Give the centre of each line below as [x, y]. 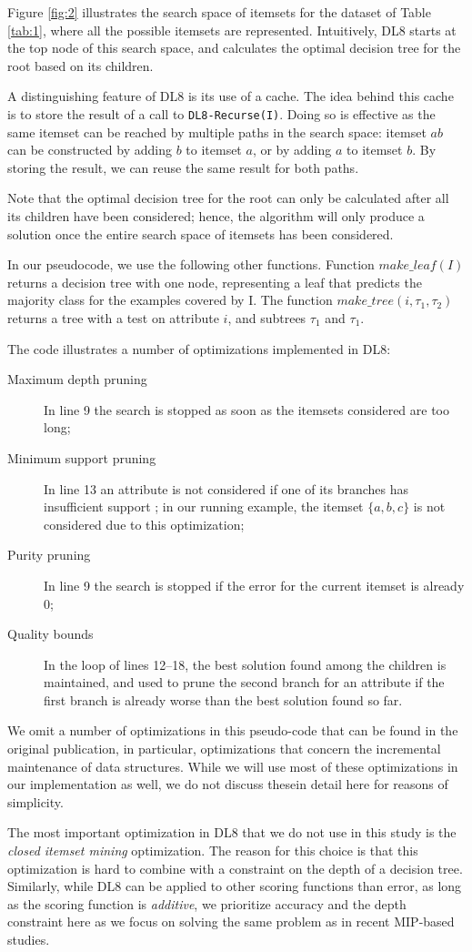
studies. [29, 939]
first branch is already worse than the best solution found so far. [223, 699]
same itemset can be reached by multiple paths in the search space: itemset [217, 132]
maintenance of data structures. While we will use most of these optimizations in [233, 766]
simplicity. [35, 801]
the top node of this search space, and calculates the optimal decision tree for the [234, 48]
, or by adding [292, 150]
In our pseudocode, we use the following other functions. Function [191, 264]
